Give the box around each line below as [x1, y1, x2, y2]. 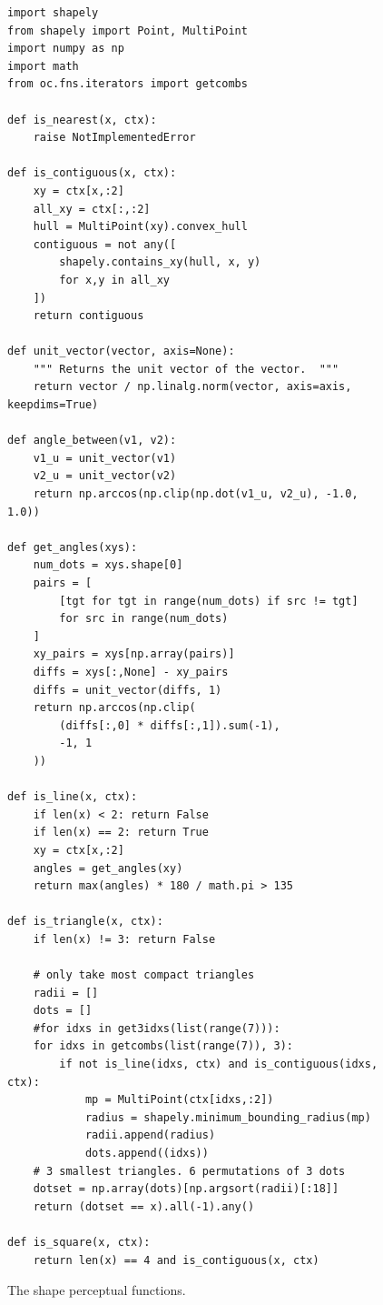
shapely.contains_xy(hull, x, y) [59, 256, 261, 269]
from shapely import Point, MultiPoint [7, 24, 248, 37]
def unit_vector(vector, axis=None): [7, 345, 235, 358]
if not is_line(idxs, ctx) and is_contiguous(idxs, [59, 1058, 378, 1071]
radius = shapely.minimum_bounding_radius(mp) [84, 1110, 371, 1124]
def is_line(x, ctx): [7, 790, 138, 804]
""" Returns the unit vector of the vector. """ [33, 362, 339, 376]
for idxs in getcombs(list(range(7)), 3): [33, 1039, 293, 1053]
